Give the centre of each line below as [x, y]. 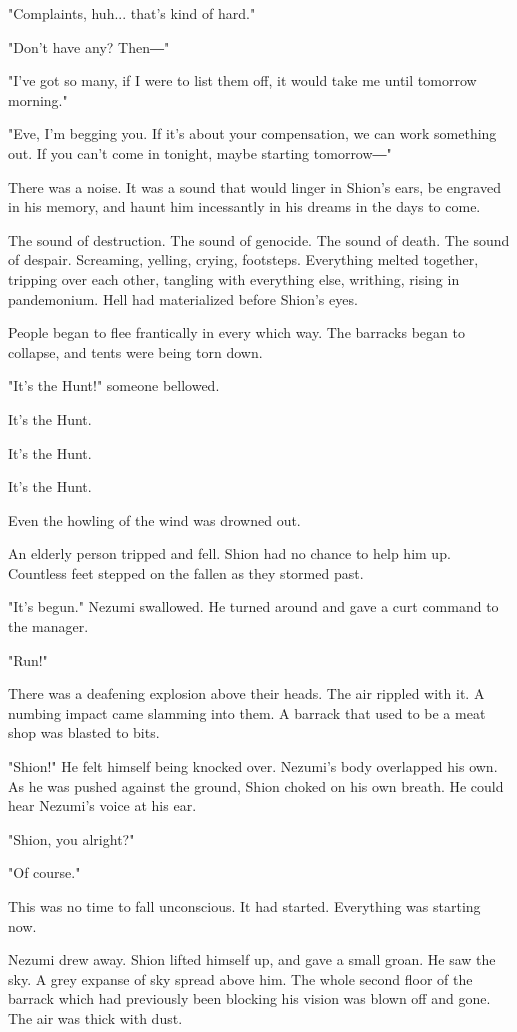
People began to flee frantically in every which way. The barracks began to [236, 332]
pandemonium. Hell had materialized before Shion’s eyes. [183, 298]
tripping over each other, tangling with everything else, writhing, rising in [234, 278]
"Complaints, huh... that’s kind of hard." [132, 13]
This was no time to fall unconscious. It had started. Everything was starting [244, 906]
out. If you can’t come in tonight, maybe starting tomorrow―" [200, 152]
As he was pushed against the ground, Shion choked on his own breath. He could [256, 785]
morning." [38, 99]
